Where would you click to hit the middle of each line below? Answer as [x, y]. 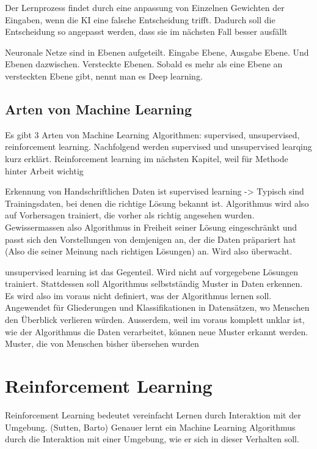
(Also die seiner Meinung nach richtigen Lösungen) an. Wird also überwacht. [149, 251]
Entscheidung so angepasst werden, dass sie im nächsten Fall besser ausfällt [146, 32]
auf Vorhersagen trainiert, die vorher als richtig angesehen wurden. [130, 215]
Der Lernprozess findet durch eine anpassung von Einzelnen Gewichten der [145, 7]
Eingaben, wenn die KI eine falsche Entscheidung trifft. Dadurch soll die [140, 19]
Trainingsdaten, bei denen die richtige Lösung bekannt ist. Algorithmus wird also [157, 203]
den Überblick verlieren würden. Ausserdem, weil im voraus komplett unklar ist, [155, 320]
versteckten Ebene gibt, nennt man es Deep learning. [104, 76]
